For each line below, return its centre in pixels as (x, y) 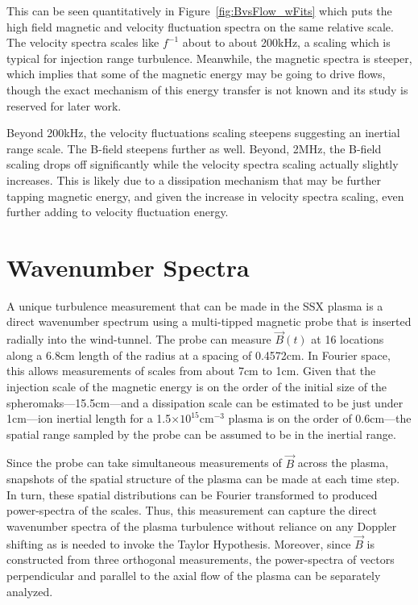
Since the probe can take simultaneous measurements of (144, 463)
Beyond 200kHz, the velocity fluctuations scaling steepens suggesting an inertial (203, 133)
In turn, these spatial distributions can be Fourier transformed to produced (192, 494)
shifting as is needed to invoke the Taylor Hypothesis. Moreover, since (179, 543)
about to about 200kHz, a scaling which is (286, 42)
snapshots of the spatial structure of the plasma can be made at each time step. (203, 479)
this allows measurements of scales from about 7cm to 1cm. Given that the (191, 371)
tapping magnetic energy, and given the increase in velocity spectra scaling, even (205, 196)
